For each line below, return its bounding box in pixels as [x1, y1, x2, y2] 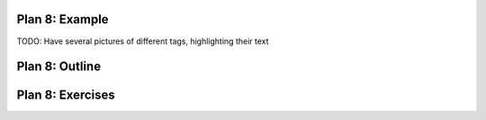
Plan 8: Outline [16, 59, 102, 74]
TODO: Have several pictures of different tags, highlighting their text [16, 36, 269, 47]
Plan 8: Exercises [16, 88, 116, 103]
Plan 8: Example [16, 12, 109, 27]
